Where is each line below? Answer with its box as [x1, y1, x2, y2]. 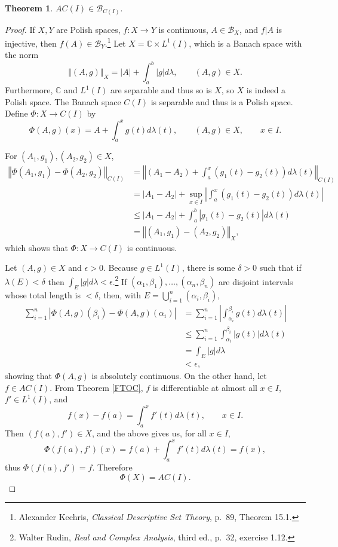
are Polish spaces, [56, 23, 121, 35]
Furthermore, [5, 84, 53, 96]
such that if [259, 261, 302, 274]
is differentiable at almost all [152, 381, 257, 393]
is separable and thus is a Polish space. [150, 95, 293, 108]
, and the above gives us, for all [91, 427, 207, 439]
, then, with [98, 289, 142, 301]
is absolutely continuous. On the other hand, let [91, 369, 267, 382]
